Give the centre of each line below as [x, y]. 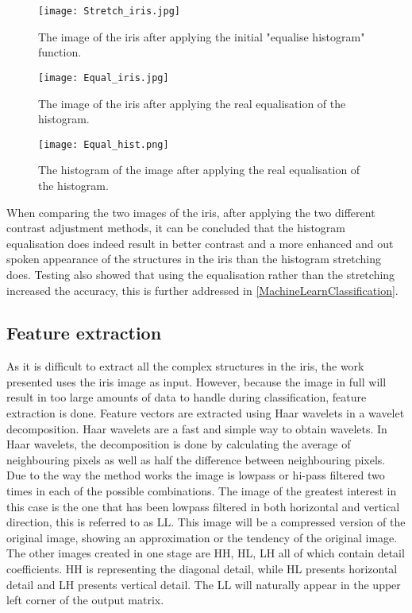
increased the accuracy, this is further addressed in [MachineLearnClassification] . [202, 290]
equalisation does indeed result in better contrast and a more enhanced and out [200, 243]
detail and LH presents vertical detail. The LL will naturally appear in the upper [204, 584]
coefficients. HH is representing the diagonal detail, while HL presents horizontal [202, 569]
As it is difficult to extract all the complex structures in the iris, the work [185, 366]
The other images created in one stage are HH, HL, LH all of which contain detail [206, 553]
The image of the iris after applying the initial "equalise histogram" [202, 36]
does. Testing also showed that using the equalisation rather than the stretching [201, 274]
